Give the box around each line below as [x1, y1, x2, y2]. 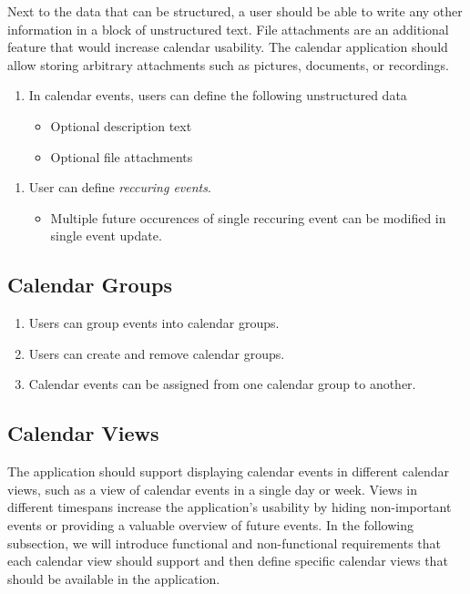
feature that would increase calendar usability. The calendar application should [7, 37, 448, 56]
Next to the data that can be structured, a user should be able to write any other [7, 2, 463, 20]
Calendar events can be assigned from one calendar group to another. [28, 374, 416, 394]
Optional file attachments [50, 147, 193, 166]
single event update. [50, 226, 162, 245]
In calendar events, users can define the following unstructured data [28, 86, 407, 105]
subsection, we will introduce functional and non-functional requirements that [7, 533, 442, 552]
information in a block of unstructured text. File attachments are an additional [7, 19, 449, 38]
